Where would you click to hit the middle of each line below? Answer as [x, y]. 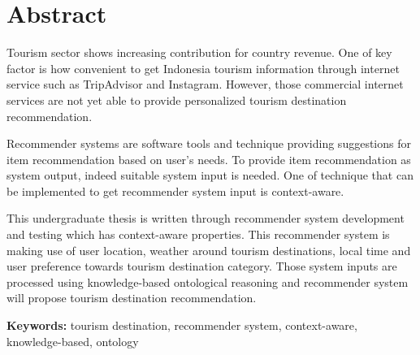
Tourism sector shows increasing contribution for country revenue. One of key [199, 52]
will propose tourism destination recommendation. [132, 298]
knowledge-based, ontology [73, 341]
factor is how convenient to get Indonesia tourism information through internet [203, 68]
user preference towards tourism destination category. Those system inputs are [202, 266]
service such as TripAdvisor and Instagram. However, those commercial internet [205, 84]
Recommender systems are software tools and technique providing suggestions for [209, 143]
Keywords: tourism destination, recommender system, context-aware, [182, 325]
